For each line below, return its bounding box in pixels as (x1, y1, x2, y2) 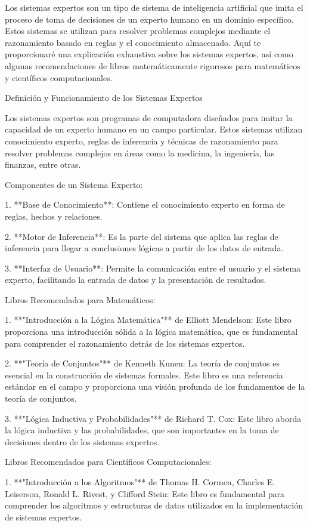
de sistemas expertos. (5, 510, 82, 523)
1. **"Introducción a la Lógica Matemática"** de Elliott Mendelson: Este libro (5, 313, 292, 326)
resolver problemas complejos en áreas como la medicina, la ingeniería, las (5, 146, 275, 159)
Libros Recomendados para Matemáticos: (5, 293, 156, 306)
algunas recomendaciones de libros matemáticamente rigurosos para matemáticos (5, 59, 300, 72)
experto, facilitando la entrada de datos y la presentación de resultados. (5, 273, 266, 286)
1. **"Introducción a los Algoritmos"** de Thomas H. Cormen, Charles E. (5, 476, 275, 488)
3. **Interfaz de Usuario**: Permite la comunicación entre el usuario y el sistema (5, 261, 301, 274)
